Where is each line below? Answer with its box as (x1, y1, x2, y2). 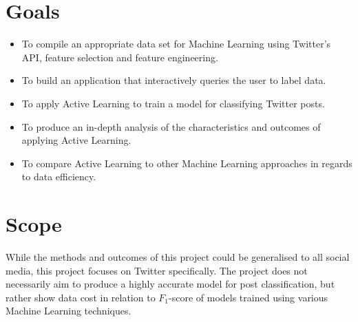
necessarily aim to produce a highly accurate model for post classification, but (6, 277, 335, 291)
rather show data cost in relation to (6, 290, 156, 304)
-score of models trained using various (169, 290, 328, 304)
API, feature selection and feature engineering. (21, 50, 218, 64)
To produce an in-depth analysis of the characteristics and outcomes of (21, 119, 321, 133)
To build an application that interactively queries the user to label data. (21, 73, 326, 87)
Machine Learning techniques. (6, 303, 131, 318)
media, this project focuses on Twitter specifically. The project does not (6, 263, 308, 277)
